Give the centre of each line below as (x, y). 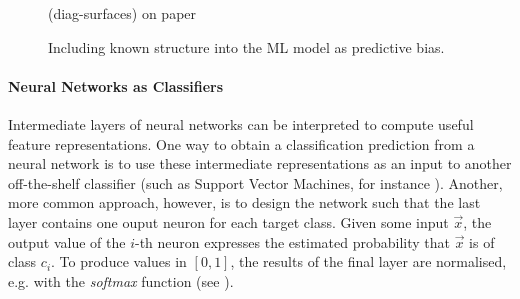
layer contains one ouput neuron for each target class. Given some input (228, 221)
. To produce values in (119, 261)
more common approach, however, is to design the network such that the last (244, 202)
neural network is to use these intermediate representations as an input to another (260, 163)
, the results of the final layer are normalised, (368, 261)
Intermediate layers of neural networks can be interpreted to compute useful (241, 123)
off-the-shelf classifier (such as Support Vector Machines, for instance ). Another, (255, 182)
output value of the (67, 241)
